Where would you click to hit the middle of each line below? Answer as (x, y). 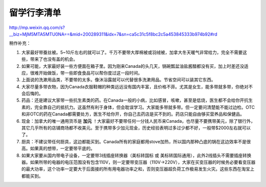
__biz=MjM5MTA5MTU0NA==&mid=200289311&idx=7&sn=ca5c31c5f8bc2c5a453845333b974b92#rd (113, 34)
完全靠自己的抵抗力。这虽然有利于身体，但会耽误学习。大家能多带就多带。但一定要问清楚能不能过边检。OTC (145, 107)
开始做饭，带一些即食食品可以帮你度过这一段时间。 (90, 73)
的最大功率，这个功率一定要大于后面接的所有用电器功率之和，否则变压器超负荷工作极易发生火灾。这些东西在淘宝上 (138, 169)
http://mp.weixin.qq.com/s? (37, 27)
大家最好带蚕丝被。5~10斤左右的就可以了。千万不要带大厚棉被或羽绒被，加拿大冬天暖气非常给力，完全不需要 (132, 52)
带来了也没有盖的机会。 (54, 59)
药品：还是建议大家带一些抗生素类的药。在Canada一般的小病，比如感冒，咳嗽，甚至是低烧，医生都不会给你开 (133, 100)
